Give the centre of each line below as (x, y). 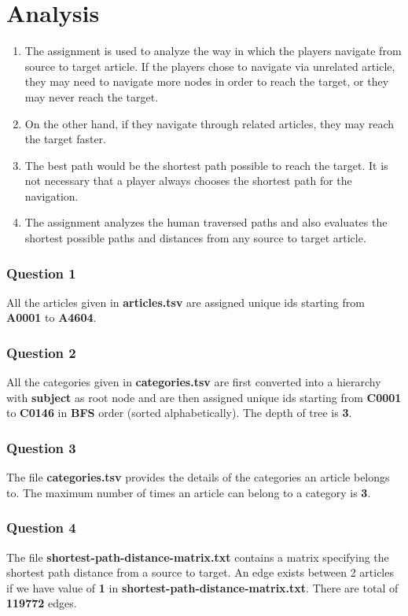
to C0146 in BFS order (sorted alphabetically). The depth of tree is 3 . (179, 413)
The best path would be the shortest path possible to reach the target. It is (206, 165)
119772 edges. (42, 603)
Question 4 (41, 527)
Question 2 (41, 352)
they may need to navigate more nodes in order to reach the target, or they (207, 81)
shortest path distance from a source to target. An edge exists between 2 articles (200, 572)
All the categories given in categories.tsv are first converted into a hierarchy (194, 382)
